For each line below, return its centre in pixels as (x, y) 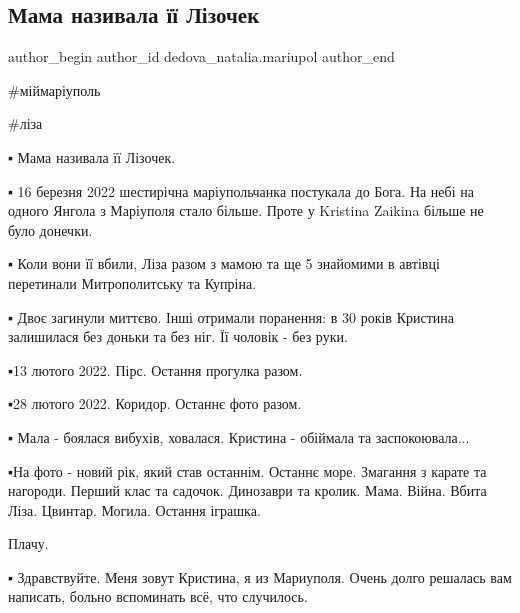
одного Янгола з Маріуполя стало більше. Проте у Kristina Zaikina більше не (246, 210)
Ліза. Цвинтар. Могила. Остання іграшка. (134, 509)
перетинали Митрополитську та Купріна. (132, 282)
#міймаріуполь (54, 89)
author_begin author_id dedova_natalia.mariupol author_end (201, 56)
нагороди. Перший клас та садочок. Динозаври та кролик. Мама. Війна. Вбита (247, 490)
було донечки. (50, 229)
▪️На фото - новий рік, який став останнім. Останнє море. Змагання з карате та (247, 470)
